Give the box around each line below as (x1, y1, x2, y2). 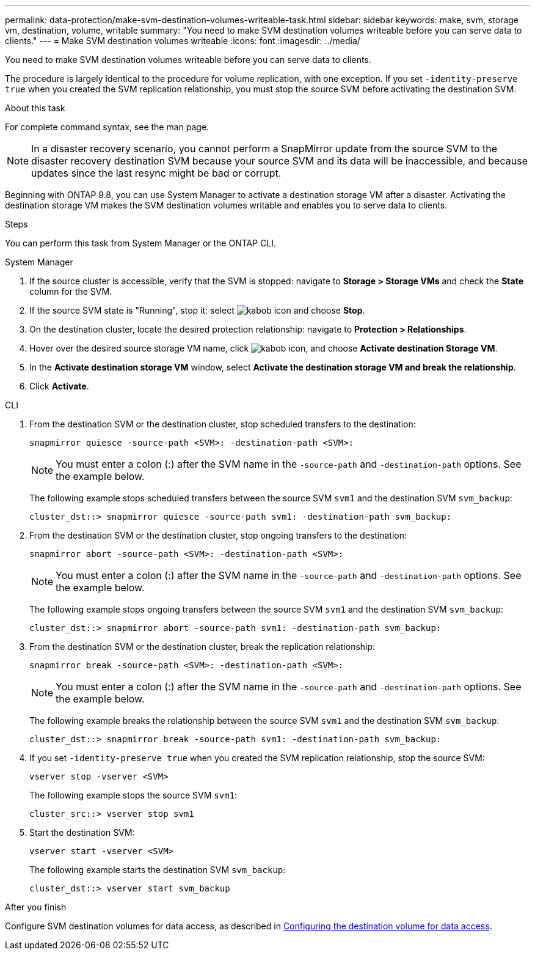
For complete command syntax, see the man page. (5, 122, 209, 132)
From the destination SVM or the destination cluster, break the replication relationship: (29, 641, 376, 652)
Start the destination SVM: (29, 827, 135, 838)
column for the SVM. (29, 286, 112, 297)
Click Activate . (29, 381, 89, 391)
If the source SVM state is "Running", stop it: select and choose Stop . (29, 305, 365, 315)
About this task (5, 103, 65, 113)
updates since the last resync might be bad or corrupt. (31, 167, 282, 179)
